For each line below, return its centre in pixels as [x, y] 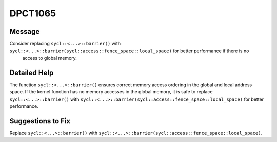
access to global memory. [50, 58]
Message [25, 31]
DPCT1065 [33, 13]
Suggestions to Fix [40, 121]
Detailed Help [32, 72]
